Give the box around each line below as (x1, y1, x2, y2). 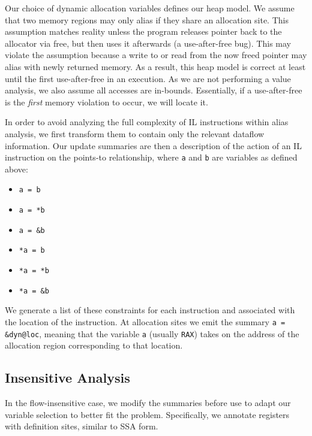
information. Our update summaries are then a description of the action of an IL (5, 139, 302, 152)
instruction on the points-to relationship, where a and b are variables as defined (5, 151, 298, 163)
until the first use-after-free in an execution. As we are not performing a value (5, 72, 291, 84)
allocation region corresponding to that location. (5, 339, 183, 352)
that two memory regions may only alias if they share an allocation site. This (5, 13, 289, 26)
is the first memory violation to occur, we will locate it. (5, 95, 208, 108)
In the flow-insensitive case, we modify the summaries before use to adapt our (5, 396, 291, 409)
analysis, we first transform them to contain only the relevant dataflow (5, 127, 265, 140)
